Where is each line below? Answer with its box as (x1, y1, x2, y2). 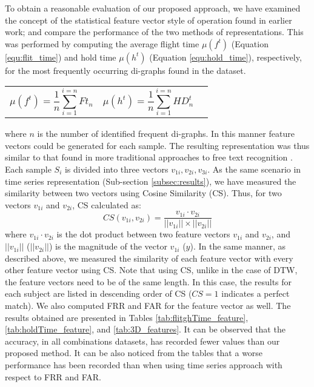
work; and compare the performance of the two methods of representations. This (5, 25, 304, 38)
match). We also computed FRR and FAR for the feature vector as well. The (5, 299, 291, 312)
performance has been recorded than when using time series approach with (5, 358, 282, 371)
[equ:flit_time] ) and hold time (5, 50, 116, 63)
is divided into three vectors (64, 163, 169, 176)
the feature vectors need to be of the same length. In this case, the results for (5, 275, 292, 288)
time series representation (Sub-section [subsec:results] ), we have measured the (5, 174, 296, 187)
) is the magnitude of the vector (48, 240, 167, 253)
